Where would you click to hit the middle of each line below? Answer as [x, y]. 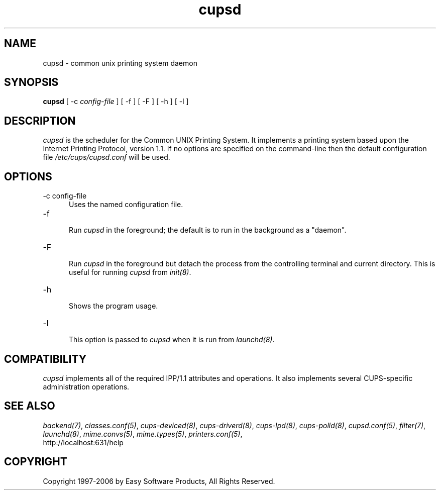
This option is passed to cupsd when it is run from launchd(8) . [172, 340]
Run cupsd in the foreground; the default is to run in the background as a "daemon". [208, 230]
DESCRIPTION [40, 121]
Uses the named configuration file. [126, 205]
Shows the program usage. [114, 306]
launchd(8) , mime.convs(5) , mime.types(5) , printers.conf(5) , [143, 434]
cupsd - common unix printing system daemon [120, 63]
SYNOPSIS [31, 82]
